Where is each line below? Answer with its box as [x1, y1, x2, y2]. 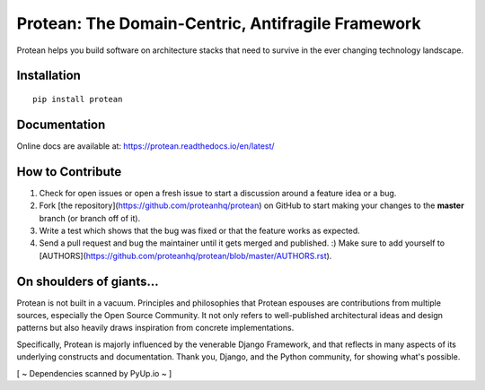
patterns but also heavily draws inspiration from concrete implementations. [16, 323, 295, 334]
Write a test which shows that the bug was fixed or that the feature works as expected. [39, 225, 361, 236]
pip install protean [32, 94, 123, 104]
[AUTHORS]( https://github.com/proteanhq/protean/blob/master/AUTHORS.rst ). [39, 250, 332, 261]
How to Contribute [16, 164, 122, 179]
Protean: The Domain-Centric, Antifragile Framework [16, 13, 421, 33]
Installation [16, 68, 81, 83]
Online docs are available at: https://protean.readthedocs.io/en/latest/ [16, 140, 275, 152]
